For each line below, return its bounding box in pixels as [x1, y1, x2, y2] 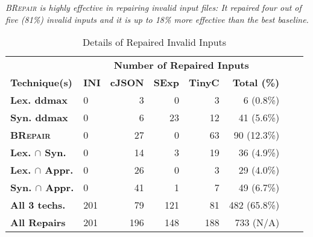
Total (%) [232, 75, 280, 90]
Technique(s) [10, 75, 72, 90]
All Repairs [10, 215, 66, 230]
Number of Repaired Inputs [113, 58, 249, 72]
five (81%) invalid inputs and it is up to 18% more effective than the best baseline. [5, 13, 309, 25]
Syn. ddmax [10, 110, 68, 125]
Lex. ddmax [10, 93, 68, 107]
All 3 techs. [10, 198, 66, 212]
